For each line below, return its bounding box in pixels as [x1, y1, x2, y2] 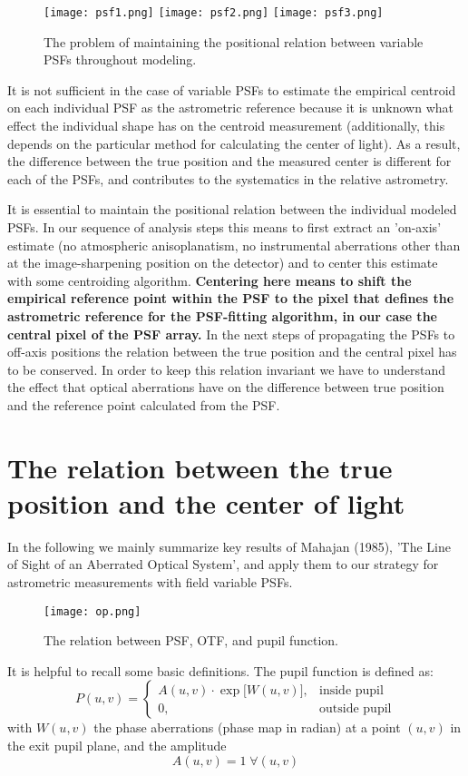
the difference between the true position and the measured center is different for [7, 152, 452, 171]
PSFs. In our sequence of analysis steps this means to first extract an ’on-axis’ [7, 218, 442, 236]
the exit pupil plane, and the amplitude [7, 736, 227, 755]
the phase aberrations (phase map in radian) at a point [93, 718, 401, 737]
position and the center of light [7, 484, 405, 521]
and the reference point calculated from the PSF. [7, 395, 280, 414]
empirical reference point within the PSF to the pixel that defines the [7, 289, 454, 308]
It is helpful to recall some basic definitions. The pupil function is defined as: [7, 661, 434, 680]
